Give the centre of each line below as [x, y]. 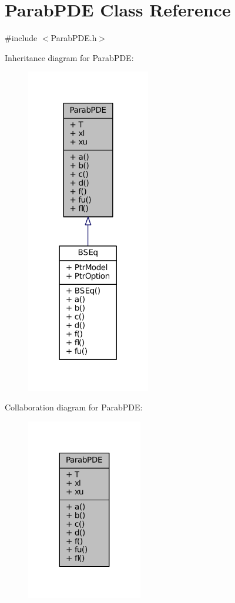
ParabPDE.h [74, 38]
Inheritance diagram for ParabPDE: [69, 57]
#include [21, 38]
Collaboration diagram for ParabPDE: [74, 407]
